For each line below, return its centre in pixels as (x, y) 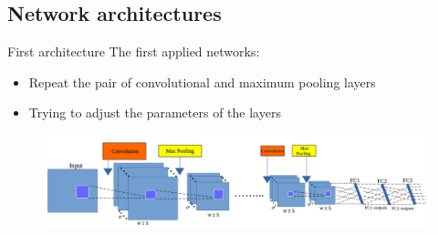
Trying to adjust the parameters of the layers (155, 112)
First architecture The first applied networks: (134, 51)
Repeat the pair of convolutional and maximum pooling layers (202, 82)
